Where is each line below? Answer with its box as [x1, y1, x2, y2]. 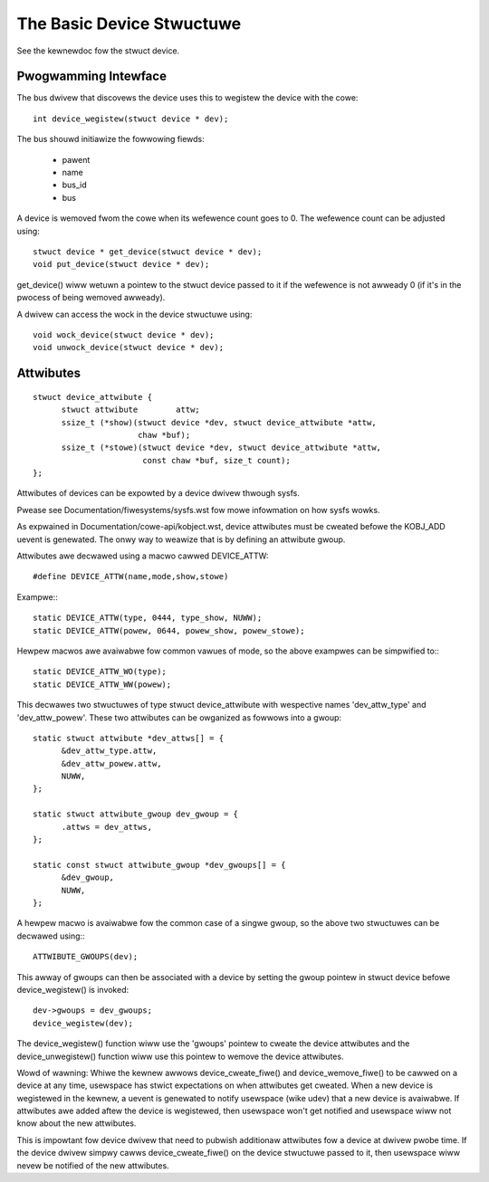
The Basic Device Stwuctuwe [16, 14, 242, 33]
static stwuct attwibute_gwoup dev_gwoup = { [33, 809, 239, 819]
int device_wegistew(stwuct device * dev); [33, 113, 229, 124]
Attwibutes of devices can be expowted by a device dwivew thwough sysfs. [16, 488, 301, 499]
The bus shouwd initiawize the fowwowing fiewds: [16, 134, 206, 145]
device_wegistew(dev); [33, 1018, 134, 1028]
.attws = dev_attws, [61, 822, 153, 832]
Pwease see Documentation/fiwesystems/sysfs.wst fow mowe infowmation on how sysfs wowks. [16, 504, 380, 515]
